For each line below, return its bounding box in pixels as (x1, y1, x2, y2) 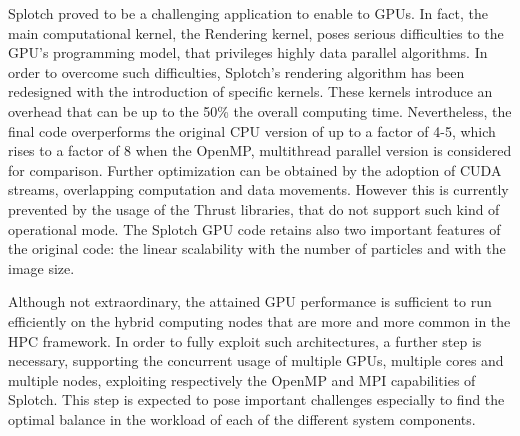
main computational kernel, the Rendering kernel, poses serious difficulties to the (8, 22, 504, 43)
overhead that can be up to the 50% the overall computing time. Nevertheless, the (8, 100, 512, 121)
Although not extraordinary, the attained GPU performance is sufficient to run (8, 291, 492, 312)
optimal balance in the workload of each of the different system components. (8, 408, 476, 429)
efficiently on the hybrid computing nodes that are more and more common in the (8, 310, 511, 331)
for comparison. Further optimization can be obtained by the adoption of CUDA (8, 159, 502, 180)
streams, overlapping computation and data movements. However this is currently (8, 179, 509, 200)
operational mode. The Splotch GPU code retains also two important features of (8, 218, 501, 239)
